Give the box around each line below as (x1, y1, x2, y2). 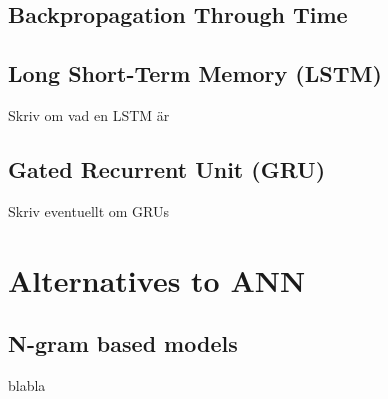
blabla (8, 374, 46, 395)
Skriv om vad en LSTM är (8, 104, 170, 125)
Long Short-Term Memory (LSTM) (8, 58, 382, 89)
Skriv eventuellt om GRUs (8, 200, 170, 221)
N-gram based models (8, 328, 238, 359)
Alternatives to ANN (8, 259, 306, 300)
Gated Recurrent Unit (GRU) (8, 153, 326, 184)
